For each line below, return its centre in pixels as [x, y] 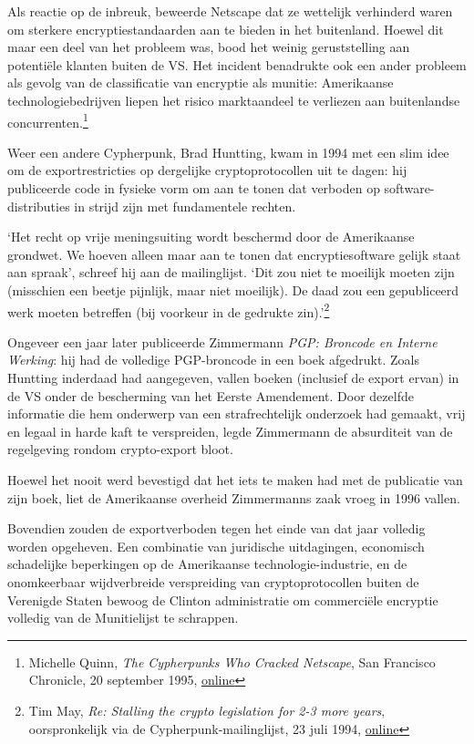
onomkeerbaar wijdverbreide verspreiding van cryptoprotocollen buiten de [213, 581]
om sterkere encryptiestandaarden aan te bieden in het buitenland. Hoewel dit [226, 29]
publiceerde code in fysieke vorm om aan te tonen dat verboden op [194, 188]
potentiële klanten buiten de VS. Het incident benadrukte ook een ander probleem [237, 64]
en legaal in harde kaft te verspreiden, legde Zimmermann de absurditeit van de [230, 431]
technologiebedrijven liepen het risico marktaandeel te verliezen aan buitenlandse [234, 100]
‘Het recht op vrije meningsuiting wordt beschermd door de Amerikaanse [211, 237]
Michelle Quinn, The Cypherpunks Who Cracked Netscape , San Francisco [232, 661]
